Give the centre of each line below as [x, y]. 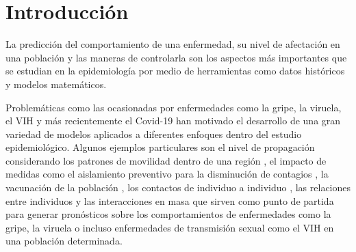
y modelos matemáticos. [56, 84]
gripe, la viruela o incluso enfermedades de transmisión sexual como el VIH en [170, 227]
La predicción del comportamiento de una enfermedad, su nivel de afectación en [173, 44]
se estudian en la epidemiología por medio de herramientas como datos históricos [175, 71]
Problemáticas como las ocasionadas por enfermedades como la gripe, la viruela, [174, 107]
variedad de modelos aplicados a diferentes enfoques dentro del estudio [154, 134]
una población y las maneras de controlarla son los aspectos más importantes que [176, 57]
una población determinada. [64, 241]
